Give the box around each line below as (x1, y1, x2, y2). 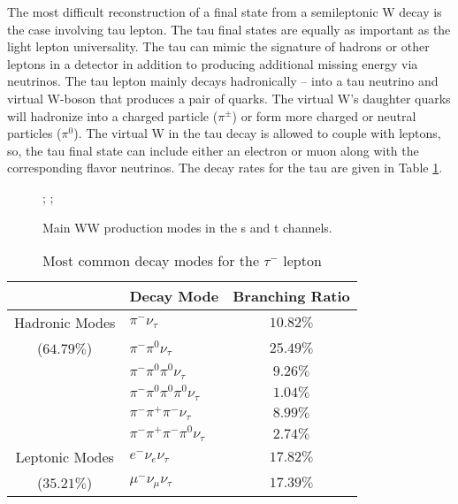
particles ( (7, 124, 62, 142)
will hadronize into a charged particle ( (7, 106, 218, 125)
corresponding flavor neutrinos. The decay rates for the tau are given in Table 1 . (7, 158, 443, 177)
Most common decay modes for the (42, 250, 260, 271)
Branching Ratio (233, 286, 350, 307)
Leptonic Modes (15, 447, 114, 468)
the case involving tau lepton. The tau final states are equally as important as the (7, 19, 451, 38)
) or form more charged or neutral (232, 106, 416, 125)
